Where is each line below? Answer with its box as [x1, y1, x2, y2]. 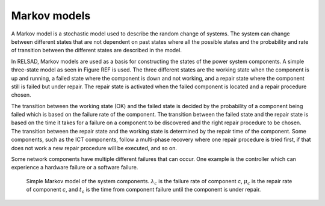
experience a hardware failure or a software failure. [11, 164, 138, 171]
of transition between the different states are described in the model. [11, 47, 182, 54]
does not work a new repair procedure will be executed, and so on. [11, 144, 178, 151]
